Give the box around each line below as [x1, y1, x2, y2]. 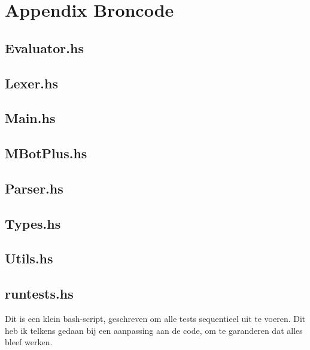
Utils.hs [5, 249, 53, 268]
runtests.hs [5, 284, 74, 303]
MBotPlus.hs [5, 144, 87, 162]
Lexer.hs [5, 73, 59, 92]
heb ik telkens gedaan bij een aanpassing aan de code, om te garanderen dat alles [5, 324, 303, 336]
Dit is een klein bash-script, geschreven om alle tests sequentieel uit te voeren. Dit [5, 312, 306, 325]
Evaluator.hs [5, 38, 84, 57]
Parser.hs [5, 179, 63, 197]
